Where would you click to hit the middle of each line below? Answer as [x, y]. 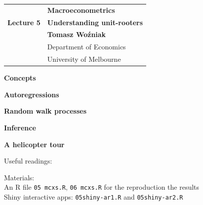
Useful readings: [28, 161]
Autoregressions [32, 94]
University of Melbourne [84, 59]
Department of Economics [86, 47]
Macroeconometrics [81, 10]
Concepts [20, 78]
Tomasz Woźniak [77, 34]
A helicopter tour [34, 144]
